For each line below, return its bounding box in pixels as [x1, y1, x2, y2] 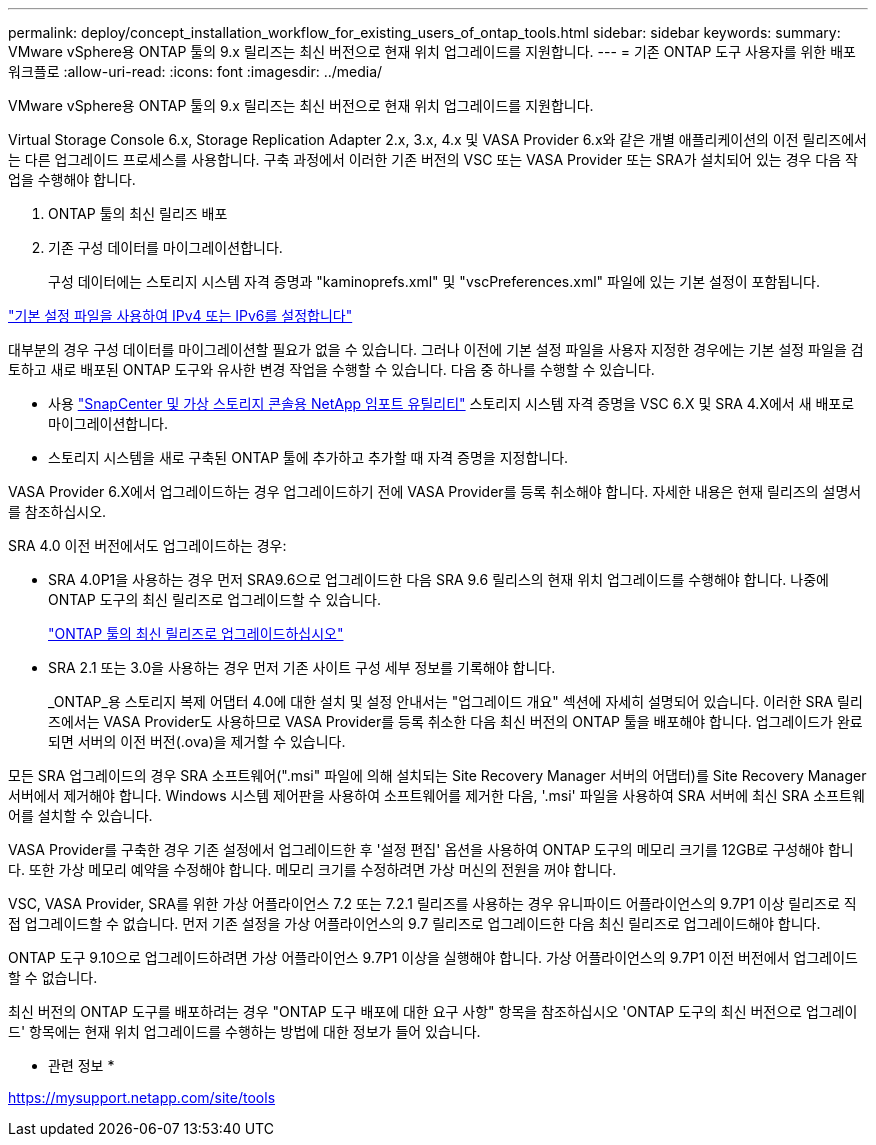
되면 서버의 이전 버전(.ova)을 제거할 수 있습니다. [48, 733, 346, 750]
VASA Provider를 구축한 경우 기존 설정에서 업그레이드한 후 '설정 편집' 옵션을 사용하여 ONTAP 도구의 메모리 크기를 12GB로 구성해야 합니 [8, 841, 854, 858]
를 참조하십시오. [8, 503, 107, 520]
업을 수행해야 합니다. [8, 171, 136, 188]
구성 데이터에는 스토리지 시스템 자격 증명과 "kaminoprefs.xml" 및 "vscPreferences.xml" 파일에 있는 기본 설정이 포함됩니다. [48, 273, 821, 290]
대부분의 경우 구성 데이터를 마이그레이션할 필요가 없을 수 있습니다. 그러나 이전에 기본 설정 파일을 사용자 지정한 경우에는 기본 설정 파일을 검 [8, 341, 864, 358]
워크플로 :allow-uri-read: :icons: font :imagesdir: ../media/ [8, 63, 383, 80]
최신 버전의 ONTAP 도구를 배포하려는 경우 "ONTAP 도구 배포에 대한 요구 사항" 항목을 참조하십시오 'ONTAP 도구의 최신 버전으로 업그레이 [8, 1003, 858, 1020]
